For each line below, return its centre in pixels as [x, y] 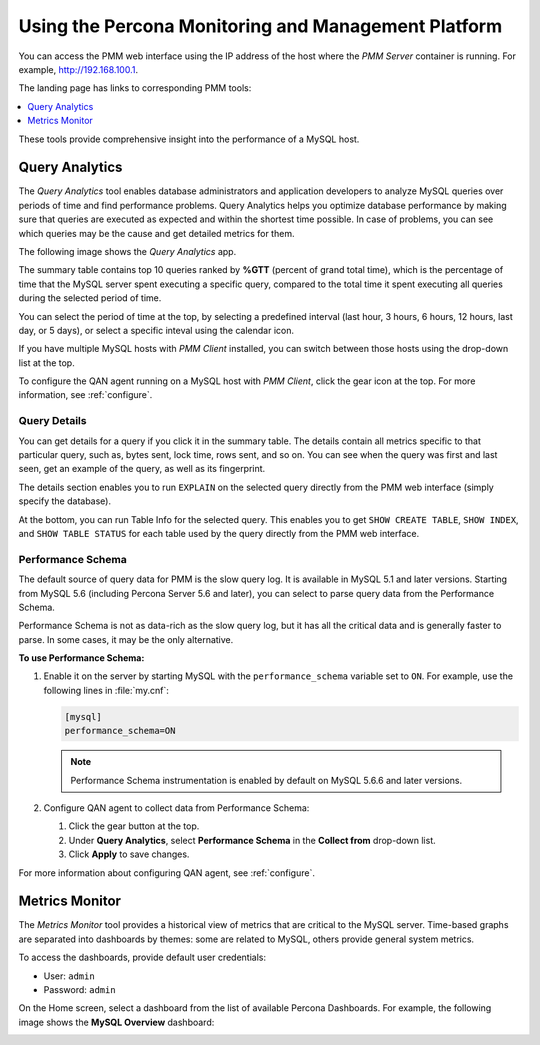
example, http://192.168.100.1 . [78, 69]
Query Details [52, 421]
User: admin [69, 976]
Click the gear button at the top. [134, 826]
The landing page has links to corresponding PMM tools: [135, 88]
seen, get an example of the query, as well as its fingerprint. [142, 469]
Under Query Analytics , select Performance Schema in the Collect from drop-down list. [252, 840]
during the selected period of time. [90, 298]
